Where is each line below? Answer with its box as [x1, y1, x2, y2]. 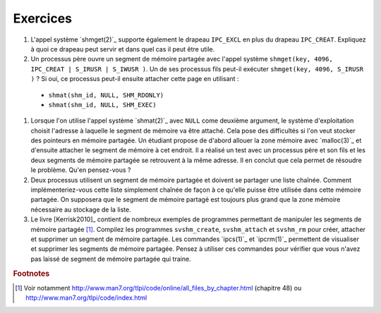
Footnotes [13, 269, 50, 278]
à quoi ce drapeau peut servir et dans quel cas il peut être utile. [30, 44, 215, 53]
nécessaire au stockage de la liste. [30, 205, 131, 214]
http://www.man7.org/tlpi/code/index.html [25, 293, 147, 302]
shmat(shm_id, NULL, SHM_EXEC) [48, 101, 157, 109]
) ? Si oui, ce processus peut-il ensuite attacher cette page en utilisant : [30, 75, 239, 83]
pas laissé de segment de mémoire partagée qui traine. [30, 254, 191, 263]
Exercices [13, 11, 72, 26]
